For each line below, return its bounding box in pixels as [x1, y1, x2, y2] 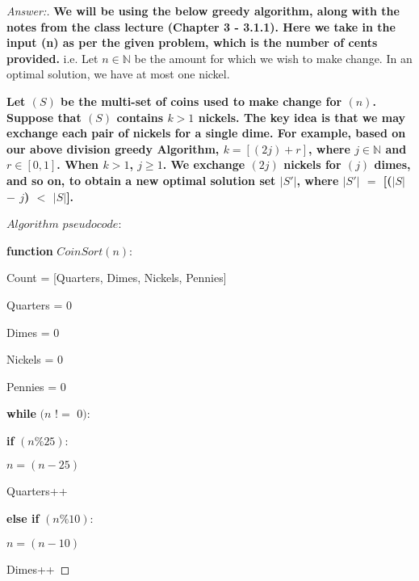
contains [116, 108, 164, 125]
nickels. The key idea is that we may [198, 108, 406, 125]
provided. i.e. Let [6, 49, 98, 66]
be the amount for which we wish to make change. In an [134, 49, 413, 66]
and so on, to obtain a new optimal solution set [6, 171, 276, 188]
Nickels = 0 [6, 351, 64, 368]
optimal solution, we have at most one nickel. [6, 65, 230, 82]
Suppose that [6, 108, 82, 125]
